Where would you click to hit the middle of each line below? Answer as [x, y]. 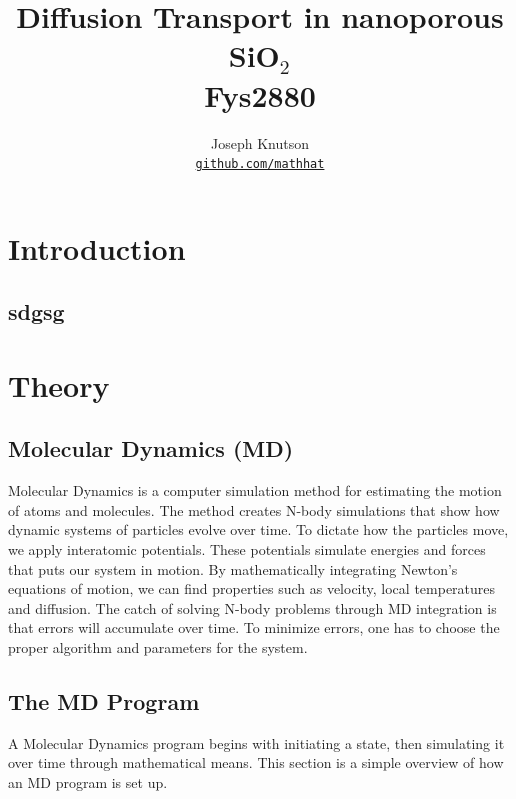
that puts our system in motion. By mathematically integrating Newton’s [233, 568]
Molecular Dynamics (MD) [151, 448]
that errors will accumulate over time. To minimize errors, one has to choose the [254, 627]
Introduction [97, 247]
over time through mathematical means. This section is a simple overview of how [256, 762]
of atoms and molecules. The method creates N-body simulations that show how [254, 509]
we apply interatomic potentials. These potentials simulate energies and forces [247, 549]
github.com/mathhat [260, 164]
